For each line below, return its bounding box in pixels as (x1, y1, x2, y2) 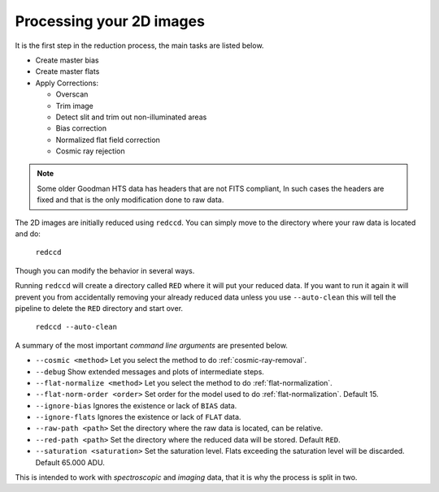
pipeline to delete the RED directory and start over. (15, 303, 183, 313)
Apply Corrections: (35, 78, 99, 88)
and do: (15, 229, 41, 239)
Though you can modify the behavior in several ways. (15, 265, 195, 275)
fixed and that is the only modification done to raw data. (37, 195, 224, 205)
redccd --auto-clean (35, 322, 118, 332)
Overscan (55, 89, 89, 99)
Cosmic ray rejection (55, 146, 125, 156)
